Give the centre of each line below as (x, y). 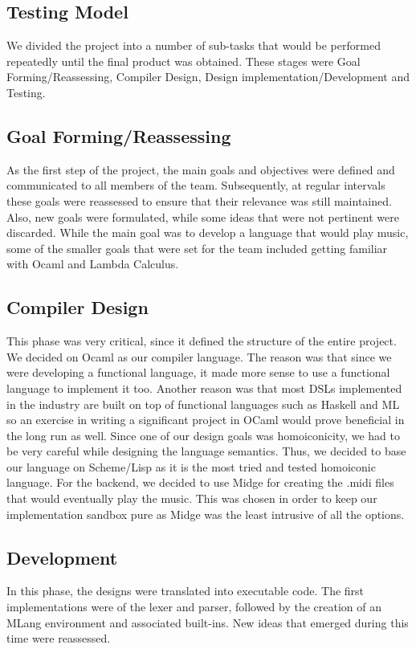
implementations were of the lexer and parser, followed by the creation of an (194, 607)
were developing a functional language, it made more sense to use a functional (198, 372)
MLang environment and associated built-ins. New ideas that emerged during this (208, 622)
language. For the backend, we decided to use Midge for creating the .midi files (200, 482)
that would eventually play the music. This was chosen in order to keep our (192, 498)
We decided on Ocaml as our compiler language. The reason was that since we (199, 356)
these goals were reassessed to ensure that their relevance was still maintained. (199, 200)
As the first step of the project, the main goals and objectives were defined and (201, 169)
